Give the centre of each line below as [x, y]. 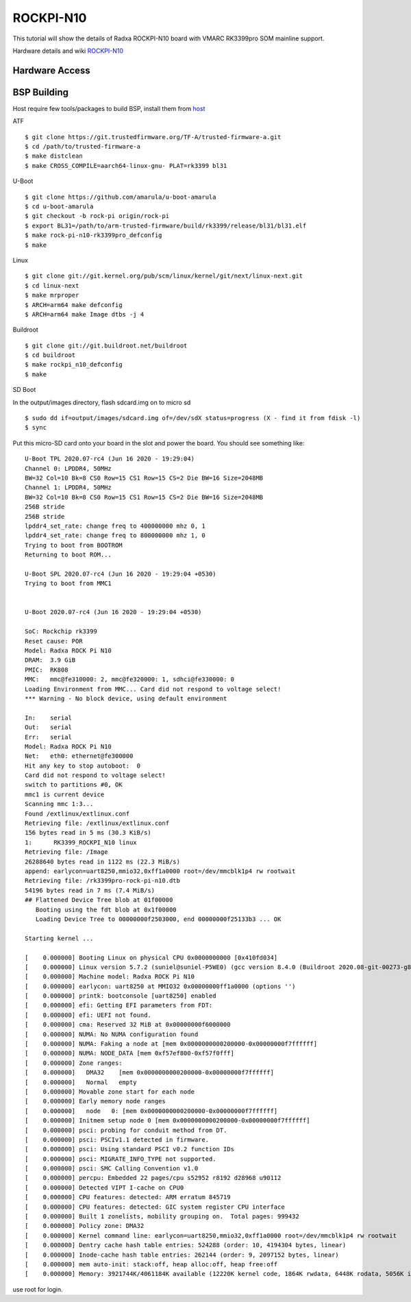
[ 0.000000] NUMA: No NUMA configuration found [112, 1034]
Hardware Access [51, 70]
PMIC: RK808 [47, 670]
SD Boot [24, 390]
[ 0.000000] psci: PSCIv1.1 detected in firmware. [117, 1140]
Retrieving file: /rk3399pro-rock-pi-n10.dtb [103, 881]
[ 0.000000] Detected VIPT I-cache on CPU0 [104, 1188]
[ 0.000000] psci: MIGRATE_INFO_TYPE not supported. [121, 1159]
